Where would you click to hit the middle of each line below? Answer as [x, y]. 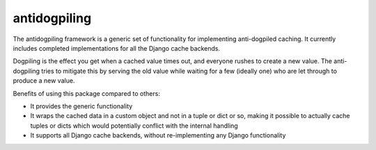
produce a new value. [44, 81]
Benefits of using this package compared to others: [86, 93]
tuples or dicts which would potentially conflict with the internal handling [134, 126]
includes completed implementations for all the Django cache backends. [117, 48]
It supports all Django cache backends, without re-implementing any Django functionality [158, 135]
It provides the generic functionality [81, 106]
